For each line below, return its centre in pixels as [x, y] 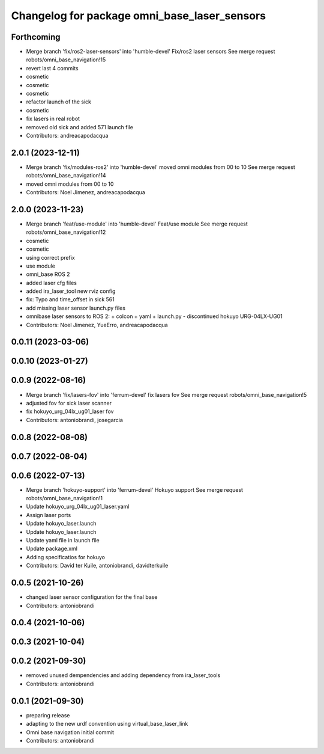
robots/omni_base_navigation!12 [66, 232]
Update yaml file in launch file [63, 541]
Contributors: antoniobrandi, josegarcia [74, 420]
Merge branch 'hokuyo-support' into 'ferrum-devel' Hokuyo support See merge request [134, 489]
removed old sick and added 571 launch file [79, 127]
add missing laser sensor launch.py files [76, 308]
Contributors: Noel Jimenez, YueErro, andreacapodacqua [97, 325]
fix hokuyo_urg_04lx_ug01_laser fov [70, 411]
